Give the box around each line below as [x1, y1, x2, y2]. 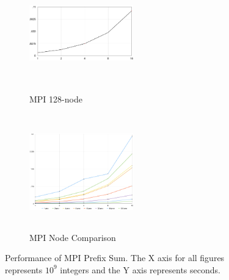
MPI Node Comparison [29, 231, 116, 243]
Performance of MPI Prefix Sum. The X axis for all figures [5, 251, 225, 264]
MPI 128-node [29, 92, 82, 105]
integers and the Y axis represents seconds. [60, 263, 220, 276]
